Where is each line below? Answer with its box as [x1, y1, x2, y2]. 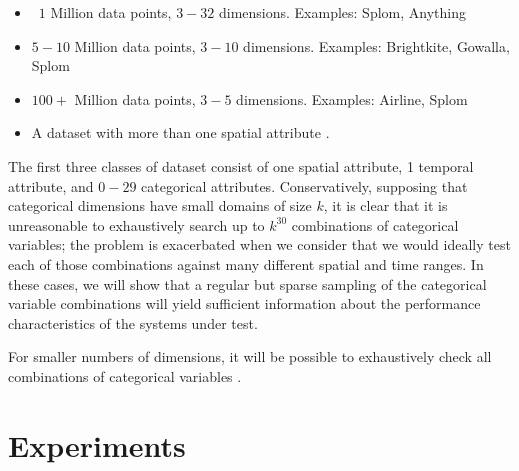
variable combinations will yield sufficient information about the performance [8, 293, 481, 314]
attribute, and [8, 175, 94, 196]
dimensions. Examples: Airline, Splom [236, 88, 468, 109]
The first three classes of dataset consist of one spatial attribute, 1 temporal [8, 155, 474, 176]
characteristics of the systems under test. [8, 312, 258, 333]
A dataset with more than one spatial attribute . [31, 122, 330, 143]
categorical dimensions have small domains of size [8, 195, 312, 216]
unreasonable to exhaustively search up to [8, 214, 265, 235]
